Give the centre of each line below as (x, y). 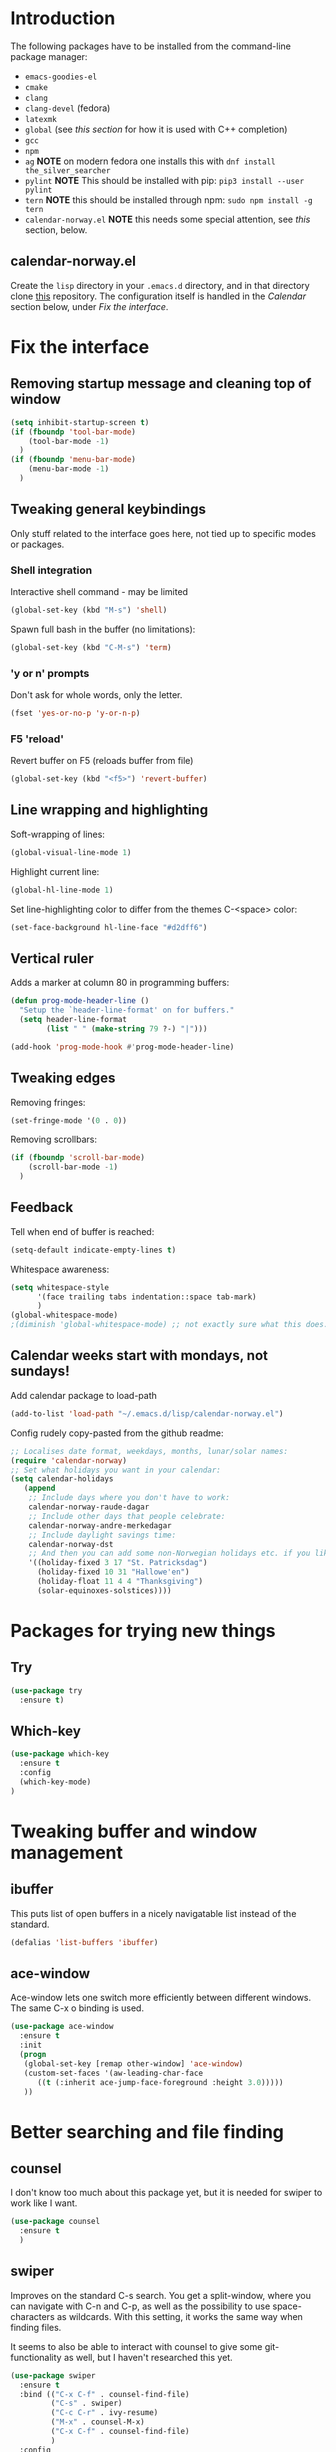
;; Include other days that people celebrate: (127, 1516)
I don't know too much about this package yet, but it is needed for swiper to (166, 2193)
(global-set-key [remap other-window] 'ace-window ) (133, 2063)
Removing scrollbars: (54, 1139)
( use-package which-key (60, 1754)
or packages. (37, 544)
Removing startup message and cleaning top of (161, 383)
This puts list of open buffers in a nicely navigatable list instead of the (153, 1913)
